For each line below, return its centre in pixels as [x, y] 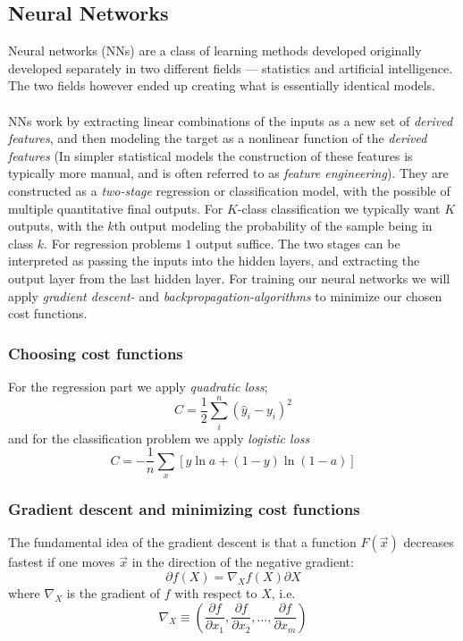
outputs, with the [56, 226]
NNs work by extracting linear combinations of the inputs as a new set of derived [231, 120]
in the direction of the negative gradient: [243, 562]
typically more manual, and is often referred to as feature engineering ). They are [228, 173]
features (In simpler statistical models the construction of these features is [210, 155]
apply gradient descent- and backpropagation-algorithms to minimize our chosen [225, 295]
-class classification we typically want [339, 208]
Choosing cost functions [96, 353]
